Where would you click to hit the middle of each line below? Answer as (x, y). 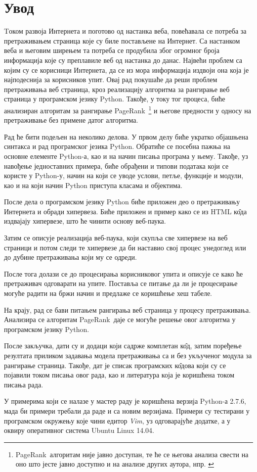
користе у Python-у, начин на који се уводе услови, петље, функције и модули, (124, 175)
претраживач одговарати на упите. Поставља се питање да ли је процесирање (121, 283)
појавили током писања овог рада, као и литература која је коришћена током (119, 375)
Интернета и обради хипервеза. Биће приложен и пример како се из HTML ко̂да (126, 211)
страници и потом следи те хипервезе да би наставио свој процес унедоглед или (125, 247)
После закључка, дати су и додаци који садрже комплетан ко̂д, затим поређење (123, 346)
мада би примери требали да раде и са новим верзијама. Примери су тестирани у (127, 410)
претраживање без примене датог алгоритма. (71, 120)
